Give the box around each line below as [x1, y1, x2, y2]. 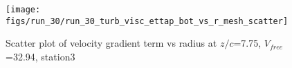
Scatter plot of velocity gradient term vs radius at [6, 36, 217, 50]
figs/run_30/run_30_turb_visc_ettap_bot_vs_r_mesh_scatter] [6, 16, 289, 26]
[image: [6, 5, 41, 14]
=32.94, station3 [6, 49, 75, 63]
